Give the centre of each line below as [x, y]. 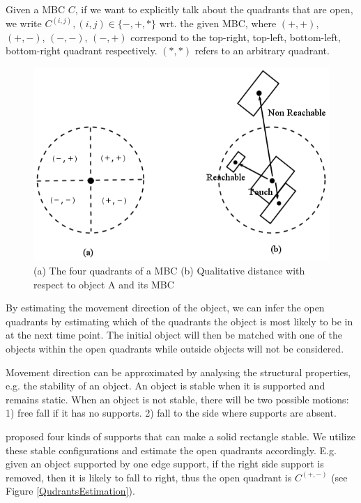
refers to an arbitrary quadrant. [262, 51]
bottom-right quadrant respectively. [82, 51]
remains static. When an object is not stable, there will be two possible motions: [177, 399]
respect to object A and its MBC [104, 284]
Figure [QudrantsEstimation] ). [70, 491]
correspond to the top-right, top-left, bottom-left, [236, 37]
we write [24, 23]
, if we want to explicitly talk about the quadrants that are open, [214, 9]
